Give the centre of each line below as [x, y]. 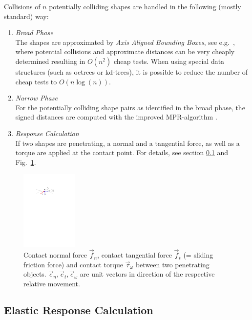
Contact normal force [55, 255]
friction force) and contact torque [73, 264]
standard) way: [26, 16]
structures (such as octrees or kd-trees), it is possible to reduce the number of [132, 71]
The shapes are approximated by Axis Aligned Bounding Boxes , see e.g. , [125, 42]
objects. [35, 274]
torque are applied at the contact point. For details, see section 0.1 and [122, 152]
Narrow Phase [36, 98]
